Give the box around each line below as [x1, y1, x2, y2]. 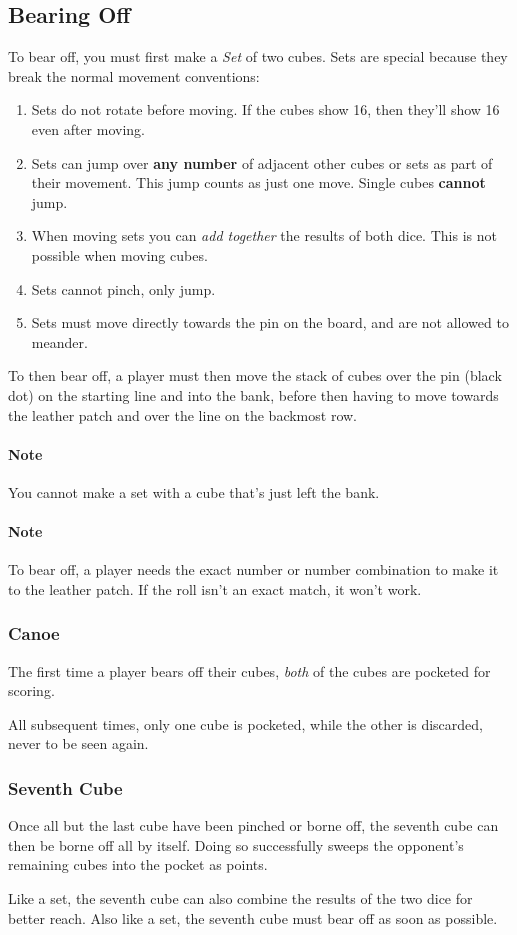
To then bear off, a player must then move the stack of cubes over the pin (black [8, 365, 502, 386]
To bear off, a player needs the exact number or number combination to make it [8, 559, 499, 580]
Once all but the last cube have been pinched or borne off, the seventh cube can [8, 815, 499, 836]
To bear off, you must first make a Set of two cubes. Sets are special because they [8, 46, 508, 67]
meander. [31, 331, 88, 352]
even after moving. [31, 118, 146, 139]
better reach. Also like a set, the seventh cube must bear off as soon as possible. [8, 907, 498, 928]
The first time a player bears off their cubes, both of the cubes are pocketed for [8, 660, 491, 681]
